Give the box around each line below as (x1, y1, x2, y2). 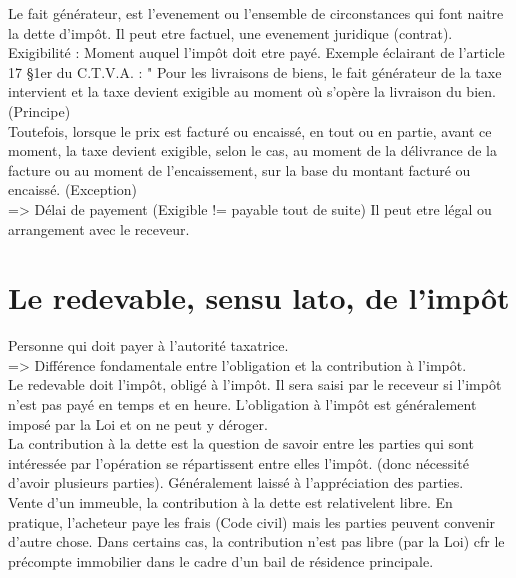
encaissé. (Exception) (8, 179, 138, 200)
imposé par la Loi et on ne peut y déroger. (8, 413, 268, 434)
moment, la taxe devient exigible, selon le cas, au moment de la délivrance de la (8, 140, 497, 161)
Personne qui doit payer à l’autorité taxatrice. (8, 335, 289, 356)
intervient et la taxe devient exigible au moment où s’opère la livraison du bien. (8, 81, 496, 102)
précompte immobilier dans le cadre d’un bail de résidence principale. (8, 550, 434, 571)
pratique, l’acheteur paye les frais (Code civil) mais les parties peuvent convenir (8, 511, 496, 532)
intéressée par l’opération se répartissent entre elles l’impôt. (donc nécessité (8, 452, 469, 473)
